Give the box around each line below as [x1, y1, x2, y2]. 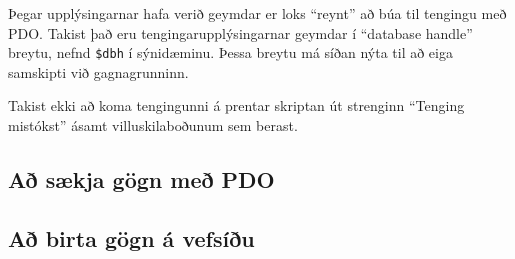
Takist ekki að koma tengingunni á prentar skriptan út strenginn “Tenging [8, 95, 465, 116]
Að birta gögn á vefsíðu [8, 222, 255, 253]
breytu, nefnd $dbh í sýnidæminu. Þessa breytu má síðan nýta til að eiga [8, 42, 453, 63]
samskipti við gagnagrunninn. [8, 61, 189, 82]
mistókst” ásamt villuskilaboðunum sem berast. [8, 115, 298, 136]
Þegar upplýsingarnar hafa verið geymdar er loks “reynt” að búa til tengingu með [8, 3, 507, 23]
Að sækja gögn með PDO [8, 164, 275, 195]
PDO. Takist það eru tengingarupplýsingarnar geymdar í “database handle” [8, 22, 473, 43]
